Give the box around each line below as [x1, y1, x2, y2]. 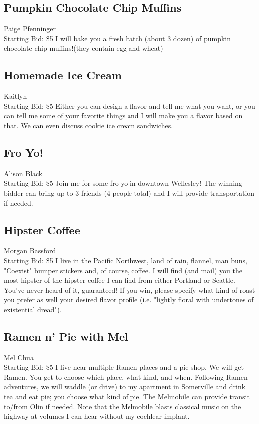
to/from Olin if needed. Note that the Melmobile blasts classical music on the [4, 401, 241, 411]
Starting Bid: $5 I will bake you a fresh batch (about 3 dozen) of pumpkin [4, 33, 231, 43]
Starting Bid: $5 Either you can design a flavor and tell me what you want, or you [4, 100, 255, 111]
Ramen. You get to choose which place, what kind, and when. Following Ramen [4, 371, 248, 382]
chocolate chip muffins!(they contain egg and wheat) [4, 43, 163, 53]
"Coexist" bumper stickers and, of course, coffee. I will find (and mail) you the [4, 265, 242, 275]
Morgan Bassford [4, 245, 56, 256]
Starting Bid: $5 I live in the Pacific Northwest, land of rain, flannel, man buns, [4, 255, 247, 265]
